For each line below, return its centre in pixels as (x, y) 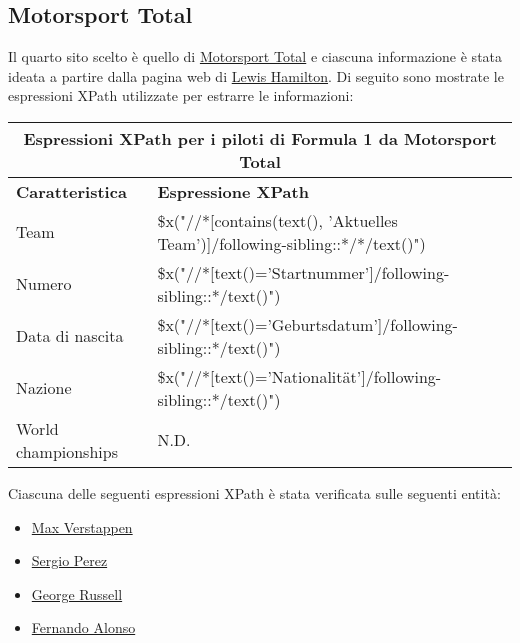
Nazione (44, 388)
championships (67, 451)
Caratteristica (71, 191)
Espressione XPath (233, 191)
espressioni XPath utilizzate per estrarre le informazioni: (181, 95)
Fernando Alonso (83, 627)
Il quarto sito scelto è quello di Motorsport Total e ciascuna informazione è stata (255, 56)
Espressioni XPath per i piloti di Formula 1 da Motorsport (260, 138)
